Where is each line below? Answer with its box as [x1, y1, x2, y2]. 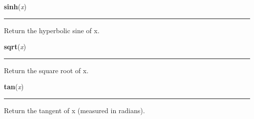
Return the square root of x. [4, 65, 89, 75]
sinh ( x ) [4, 1, 27, 11]
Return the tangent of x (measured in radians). [4, 105, 145, 115]
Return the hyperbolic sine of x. [4, 25, 100, 35]
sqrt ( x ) [4, 41, 26, 52]
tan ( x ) [4, 81, 24, 92]
